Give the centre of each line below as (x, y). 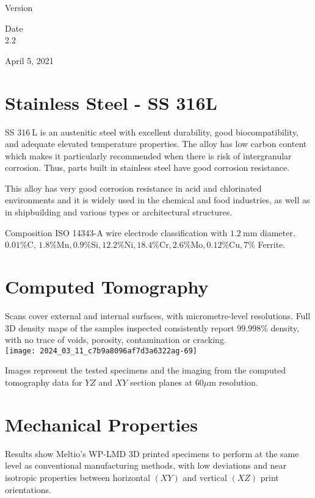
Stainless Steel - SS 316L (111, 102)
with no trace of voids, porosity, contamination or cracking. (116, 340)
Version (19, 7)
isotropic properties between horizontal (78, 477)
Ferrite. (272, 244)
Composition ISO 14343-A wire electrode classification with (116, 232)
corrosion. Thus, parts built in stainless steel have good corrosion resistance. (147, 168)
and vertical (205, 477)
